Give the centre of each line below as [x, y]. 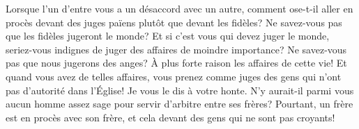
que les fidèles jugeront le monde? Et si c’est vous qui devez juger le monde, [168, 36]
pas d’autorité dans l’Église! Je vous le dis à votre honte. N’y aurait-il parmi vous [180, 90]
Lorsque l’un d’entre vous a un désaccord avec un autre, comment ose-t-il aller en [179, 8]
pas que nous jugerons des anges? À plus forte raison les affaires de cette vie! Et [176, 63]
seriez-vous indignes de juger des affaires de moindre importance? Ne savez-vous [176, 49]
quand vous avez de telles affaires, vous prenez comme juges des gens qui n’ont [174, 76]
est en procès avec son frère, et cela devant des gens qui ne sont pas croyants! [170, 117]
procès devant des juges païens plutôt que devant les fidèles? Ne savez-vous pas [174, 22]
